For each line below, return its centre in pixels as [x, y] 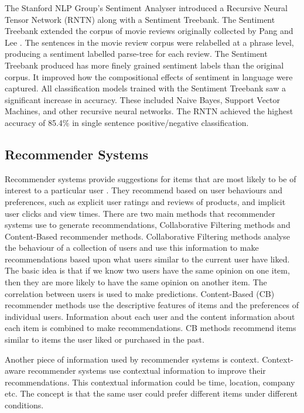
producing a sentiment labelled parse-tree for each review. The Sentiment [136, 54]
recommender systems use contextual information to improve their [147, 371]
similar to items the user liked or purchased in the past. [105, 339]
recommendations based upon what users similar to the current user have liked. [147, 259]
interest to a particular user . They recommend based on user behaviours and [144, 190]
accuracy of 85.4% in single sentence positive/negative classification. [127, 122]
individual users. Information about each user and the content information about [150, 316]
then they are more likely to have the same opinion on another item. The [136, 282]
